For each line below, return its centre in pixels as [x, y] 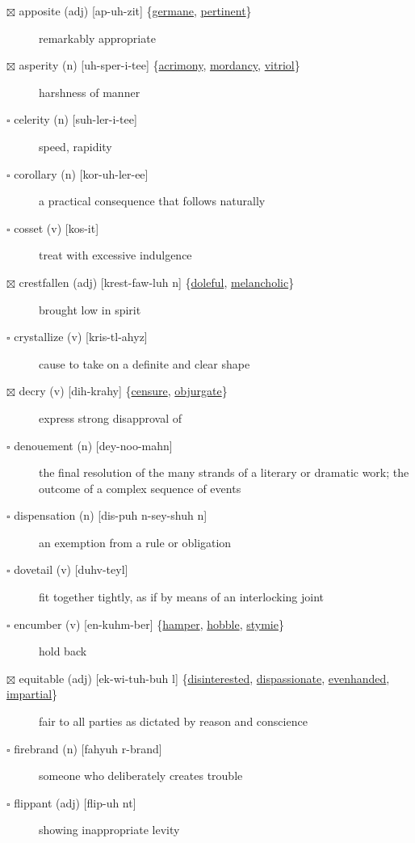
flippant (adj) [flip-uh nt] [75, 802]
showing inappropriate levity [109, 830]
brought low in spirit [90, 309]
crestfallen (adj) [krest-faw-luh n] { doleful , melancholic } [157, 282]
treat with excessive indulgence [115, 255]
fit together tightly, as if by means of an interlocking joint [181, 597]
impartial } [32, 694]
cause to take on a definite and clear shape [145, 363]
